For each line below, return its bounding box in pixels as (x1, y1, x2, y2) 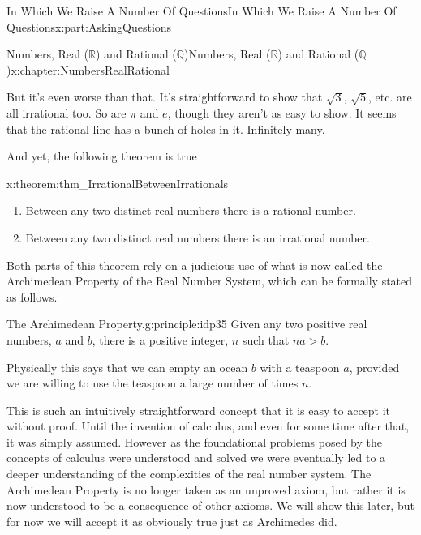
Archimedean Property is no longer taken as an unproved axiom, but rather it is (6, 481, 406, 498)
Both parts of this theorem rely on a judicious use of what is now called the (6, 256, 383, 273)
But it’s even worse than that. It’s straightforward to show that (6, 88, 323, 105)
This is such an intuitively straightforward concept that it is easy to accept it (6, 401, 391, 418)
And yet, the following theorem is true (6, 148, 197, 165)
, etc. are (368, 88, 412, 105)
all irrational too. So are (6, 104, 127, 121)
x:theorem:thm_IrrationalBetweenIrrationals (6, 174, 229, 191)
